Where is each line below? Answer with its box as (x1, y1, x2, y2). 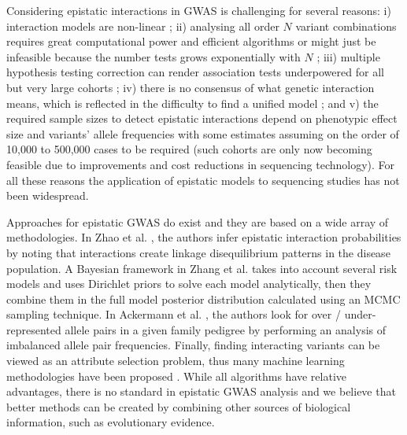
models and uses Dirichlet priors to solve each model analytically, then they (6, 275, 372, 292)
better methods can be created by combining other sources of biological (6, 398, 351, 415)
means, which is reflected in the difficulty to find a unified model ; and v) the (6, 94, 379, 111)
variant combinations (295, 17, 397, 34)
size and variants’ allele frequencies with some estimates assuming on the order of (6, 125, 399, 142)
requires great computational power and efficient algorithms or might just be (6, 33, 376, 50)
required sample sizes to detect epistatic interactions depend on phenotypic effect (6, 110, 398, 127)
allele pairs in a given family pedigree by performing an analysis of (65, 321, 387, 337)
